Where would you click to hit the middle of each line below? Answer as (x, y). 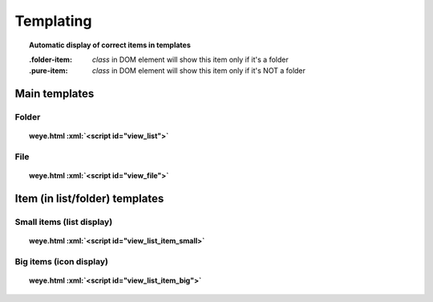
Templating (53, 21)
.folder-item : (51, 59)
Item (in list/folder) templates (89, 199)
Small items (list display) (64, 222)
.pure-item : (49, 71)
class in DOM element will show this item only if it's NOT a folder (199, 71)
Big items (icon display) (61, 261)
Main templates (55, 94)
